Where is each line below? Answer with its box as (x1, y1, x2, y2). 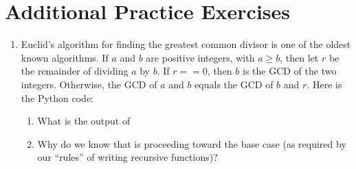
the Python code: (21, 90, 94, 105)
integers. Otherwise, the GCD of (21, 77, 157, 91)
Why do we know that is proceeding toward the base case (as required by (37, 136, 346, 151)
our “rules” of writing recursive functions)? (37, 150, 218, 164)
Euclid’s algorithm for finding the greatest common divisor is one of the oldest (21, 37, 351, 51)
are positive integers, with (146, 50, 255, 64)
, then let (280, 50, 319, 64)
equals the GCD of (194, 77, 274, 91)
